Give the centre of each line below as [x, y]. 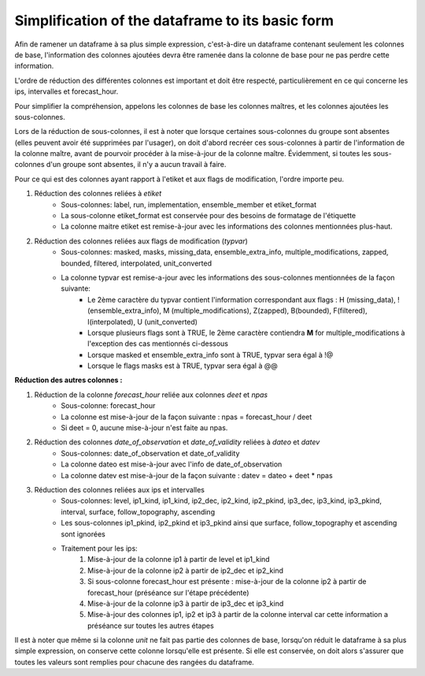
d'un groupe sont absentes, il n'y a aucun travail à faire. [136, 165]
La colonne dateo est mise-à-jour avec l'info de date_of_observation [172, 464]
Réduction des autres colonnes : [68, 380]
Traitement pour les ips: [99, 548]
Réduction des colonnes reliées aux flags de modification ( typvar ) [141, 241]
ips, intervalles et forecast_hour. [67, 91]
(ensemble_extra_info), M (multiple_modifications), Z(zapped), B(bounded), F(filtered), [227, 310]
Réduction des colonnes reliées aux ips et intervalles [119, 490]
